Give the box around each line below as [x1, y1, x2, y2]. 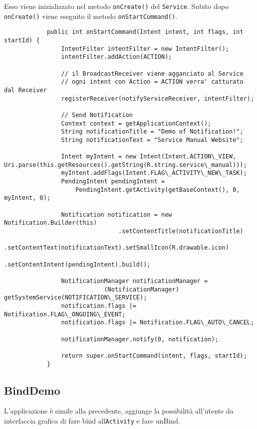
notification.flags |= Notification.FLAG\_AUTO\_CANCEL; [61, 319, 255, 326]
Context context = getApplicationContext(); [61, 120, 212, 127]
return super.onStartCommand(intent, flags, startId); [61, 352, 247, 359]
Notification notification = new [61, 211, 172, 218]
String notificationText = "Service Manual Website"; [61, 136, 244, 143]
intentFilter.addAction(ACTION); [61, 53, 172, 61]
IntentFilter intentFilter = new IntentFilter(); [61, 45, 230, 52]
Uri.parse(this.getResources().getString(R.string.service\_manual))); [4, 161, 247, 168]
